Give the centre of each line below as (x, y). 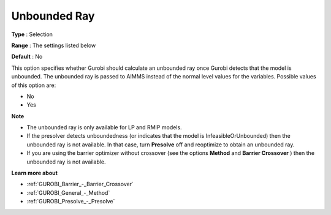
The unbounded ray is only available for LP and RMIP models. (104, 127)
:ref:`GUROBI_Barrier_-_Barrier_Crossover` (80, 184)
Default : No (27, 57)
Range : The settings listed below (54, 45)
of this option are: (34, 85)
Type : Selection (32, 34)
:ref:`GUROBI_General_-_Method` (68, 192)
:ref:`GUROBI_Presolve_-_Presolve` (71, 202)
